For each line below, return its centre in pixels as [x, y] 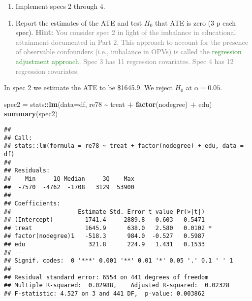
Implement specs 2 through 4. [60, 6]
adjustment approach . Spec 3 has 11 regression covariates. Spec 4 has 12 [125, 61]
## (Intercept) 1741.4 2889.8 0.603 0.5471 [105, 220]
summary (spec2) [31, 114]
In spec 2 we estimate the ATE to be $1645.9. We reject [88, 87]
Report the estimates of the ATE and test [79, 22]
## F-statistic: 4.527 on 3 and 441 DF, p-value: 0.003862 [105, 294]
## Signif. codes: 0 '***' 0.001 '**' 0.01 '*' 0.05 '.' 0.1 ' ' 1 [119, 261]
